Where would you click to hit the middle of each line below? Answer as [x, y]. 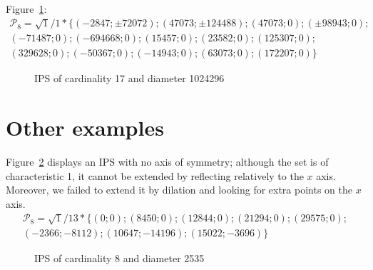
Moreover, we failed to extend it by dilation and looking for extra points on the [179, 190]
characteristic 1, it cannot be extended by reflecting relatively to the [155, 175]
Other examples [85, 127]
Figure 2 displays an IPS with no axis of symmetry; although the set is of [167, 162]
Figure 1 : [26, 9]
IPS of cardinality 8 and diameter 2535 [119, 258]
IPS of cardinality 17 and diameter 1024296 [129, 78]
